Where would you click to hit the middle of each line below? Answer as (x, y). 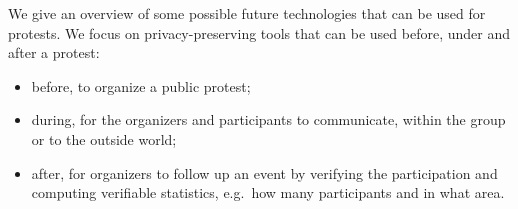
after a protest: (54, 52)
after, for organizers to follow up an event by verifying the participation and (264, 172)
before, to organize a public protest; (141, 85)
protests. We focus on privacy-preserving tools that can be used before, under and (259, 32)
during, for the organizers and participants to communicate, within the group (268, 119)
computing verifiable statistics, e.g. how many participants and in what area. (268, 192)
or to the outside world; (104, 138)
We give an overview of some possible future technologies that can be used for (247, 13)
